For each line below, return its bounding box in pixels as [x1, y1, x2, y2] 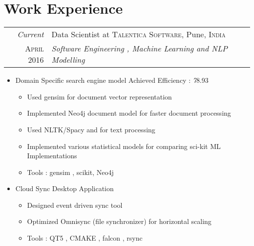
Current [17, 28, 44, 40]
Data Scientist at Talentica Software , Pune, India [51, 28, 226, 40]
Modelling [51, 54, 85, 66]
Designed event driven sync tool [27, 199, 123, 210]
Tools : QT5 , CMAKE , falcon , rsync [27, 233, 143, 243]
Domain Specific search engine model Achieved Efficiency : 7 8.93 [15, 75, 209, 85]
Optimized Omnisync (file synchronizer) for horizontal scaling [27, 216, 212, 226]
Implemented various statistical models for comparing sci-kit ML [27, 141, 221, 151]
